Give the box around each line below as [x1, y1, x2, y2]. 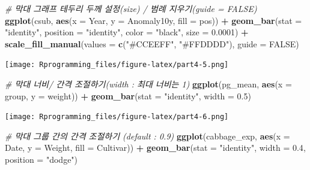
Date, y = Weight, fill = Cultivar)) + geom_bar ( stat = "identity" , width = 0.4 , [5, 141, 306, 154]
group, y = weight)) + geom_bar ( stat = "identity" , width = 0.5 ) [5, 89, 251, 102]
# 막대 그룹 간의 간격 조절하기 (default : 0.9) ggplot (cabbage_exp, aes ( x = [5, 129, 290, 142]
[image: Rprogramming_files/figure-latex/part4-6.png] [5, 113, 229, 122]
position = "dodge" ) [5, 153, 78, 166]
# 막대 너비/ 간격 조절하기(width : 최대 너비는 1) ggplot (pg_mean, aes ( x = [5, 78, 292, 90]
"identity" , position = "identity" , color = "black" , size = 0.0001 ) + [5, 26, 249, 38]
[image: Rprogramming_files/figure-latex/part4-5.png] [5, 60, 229, 69]
